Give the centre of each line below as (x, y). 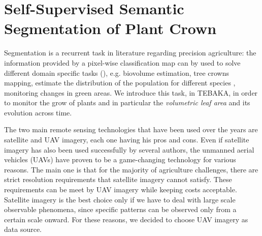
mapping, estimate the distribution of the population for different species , (120, 83)
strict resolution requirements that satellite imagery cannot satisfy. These (118, 179)
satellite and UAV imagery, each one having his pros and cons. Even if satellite (127, 140)
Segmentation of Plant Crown (110, 28)
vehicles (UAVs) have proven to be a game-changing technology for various (120, 159)
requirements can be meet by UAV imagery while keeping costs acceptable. (121, 189)
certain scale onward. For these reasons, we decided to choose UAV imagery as (126, 219)
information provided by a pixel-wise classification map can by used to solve (122, 62)
